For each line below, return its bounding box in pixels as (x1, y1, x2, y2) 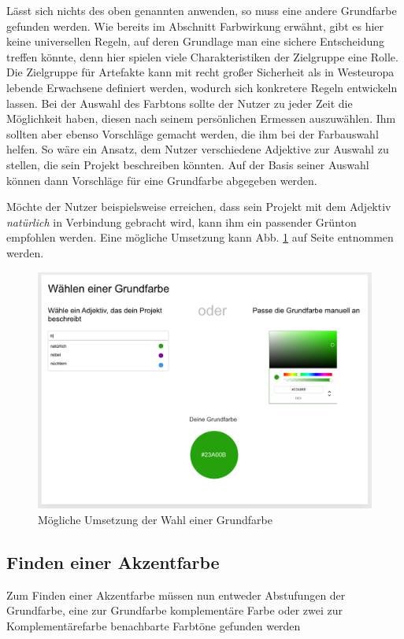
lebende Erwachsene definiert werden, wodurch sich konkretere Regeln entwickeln (6, 79, 398, 95)
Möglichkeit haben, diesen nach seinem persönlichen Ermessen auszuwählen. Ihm (6, 110, 396, 127)
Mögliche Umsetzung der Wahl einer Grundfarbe (38, 511, 272, 527)
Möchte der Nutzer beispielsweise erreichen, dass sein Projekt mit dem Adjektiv (6, 198, 391, 215)
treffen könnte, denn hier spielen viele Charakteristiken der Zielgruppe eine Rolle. (6, 48, 398, 65)
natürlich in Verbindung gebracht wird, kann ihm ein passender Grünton (6, 213, 357, 230)
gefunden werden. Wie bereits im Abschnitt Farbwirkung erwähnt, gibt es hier (6, 17, 384, 34)
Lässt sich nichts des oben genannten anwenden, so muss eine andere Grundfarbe (6, 2, 397, 18)
